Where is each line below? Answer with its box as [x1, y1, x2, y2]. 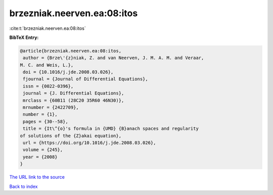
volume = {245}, [23, 147, 63, 153]
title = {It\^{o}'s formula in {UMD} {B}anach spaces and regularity [23, 126, 199, 131]
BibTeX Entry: [9, 34, 39, 40]
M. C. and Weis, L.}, [20, 62, 74, 68]
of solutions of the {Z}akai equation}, [20, 133, 121, 138]
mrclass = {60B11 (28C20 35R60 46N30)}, [23, 97, 124, 103]
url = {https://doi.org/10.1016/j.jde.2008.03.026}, [23, 140, 156, 145]
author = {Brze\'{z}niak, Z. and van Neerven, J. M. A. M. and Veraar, [23, 55, 204, 61]
